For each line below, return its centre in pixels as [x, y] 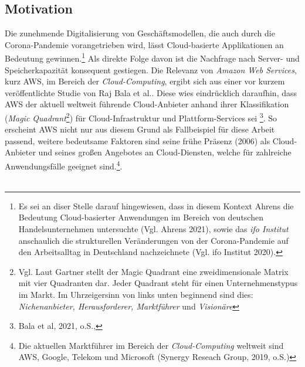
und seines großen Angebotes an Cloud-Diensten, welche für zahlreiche [165, 152]
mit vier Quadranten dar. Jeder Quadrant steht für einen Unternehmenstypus [158, 283]
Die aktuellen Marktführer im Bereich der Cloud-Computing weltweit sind [151, 345]
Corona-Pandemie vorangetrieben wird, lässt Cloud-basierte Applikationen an [144, 44]
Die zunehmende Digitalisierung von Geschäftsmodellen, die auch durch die [140, 33]
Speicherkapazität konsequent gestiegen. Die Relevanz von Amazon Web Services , [151, 69]
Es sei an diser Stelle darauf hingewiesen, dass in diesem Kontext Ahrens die [156, 205]
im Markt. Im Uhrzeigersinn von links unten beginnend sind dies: [136, 295]
